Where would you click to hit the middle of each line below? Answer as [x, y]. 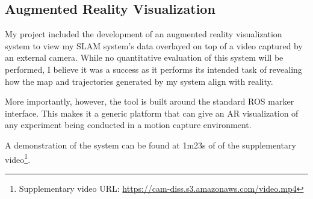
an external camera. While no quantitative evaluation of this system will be [144, 57]
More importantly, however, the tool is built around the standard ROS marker [150, 101]
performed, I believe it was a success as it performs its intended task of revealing [153, 69]
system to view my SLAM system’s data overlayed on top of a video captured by [154, 45]
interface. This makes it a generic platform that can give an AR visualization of [152, 113]
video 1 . [18, 158]
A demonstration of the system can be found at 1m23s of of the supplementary [150, 145]
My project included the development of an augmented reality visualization [144, 34]
